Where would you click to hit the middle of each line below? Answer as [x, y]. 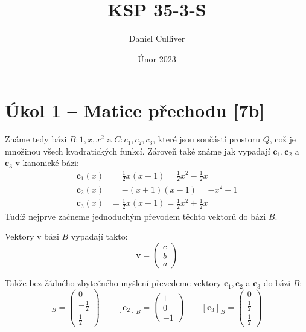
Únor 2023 [157, 58]
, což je [282, 139]
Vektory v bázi [32, 236]
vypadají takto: [99, 236]
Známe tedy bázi [36, 139]
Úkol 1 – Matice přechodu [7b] [135, 110]
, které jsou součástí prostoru [207, 139]
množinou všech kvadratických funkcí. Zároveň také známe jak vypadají [138, 151]
